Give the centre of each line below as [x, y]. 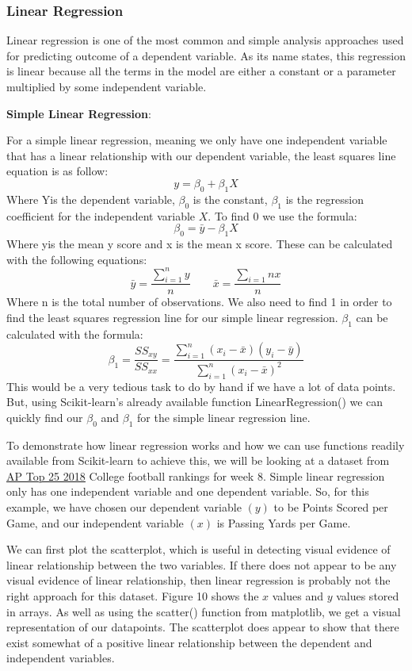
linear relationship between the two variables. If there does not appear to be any [202, 564]
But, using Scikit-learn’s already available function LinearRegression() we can [195, 402]
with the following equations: [77, 259]
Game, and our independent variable [95, 522]
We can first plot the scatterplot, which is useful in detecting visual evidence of [198, 549]
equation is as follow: [57, 171]
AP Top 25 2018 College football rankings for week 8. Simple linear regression [196, 475]
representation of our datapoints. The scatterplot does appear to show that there [203, 627]
